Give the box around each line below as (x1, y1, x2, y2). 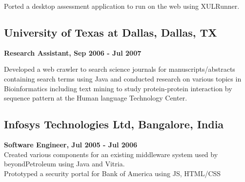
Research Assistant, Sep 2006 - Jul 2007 (4, 47, 142, 58)
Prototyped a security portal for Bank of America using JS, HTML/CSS (4, 168, 221, 178)
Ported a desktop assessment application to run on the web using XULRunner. (4, 1, 240, 11)
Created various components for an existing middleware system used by (4, 149, 218, 159)
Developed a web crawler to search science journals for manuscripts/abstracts (4, 64, 235, 74)
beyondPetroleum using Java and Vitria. (4, 159, 125, 169)
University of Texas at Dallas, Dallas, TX (4, 24, 217, 40)
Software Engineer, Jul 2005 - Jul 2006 (4, 139, 137, 149)
